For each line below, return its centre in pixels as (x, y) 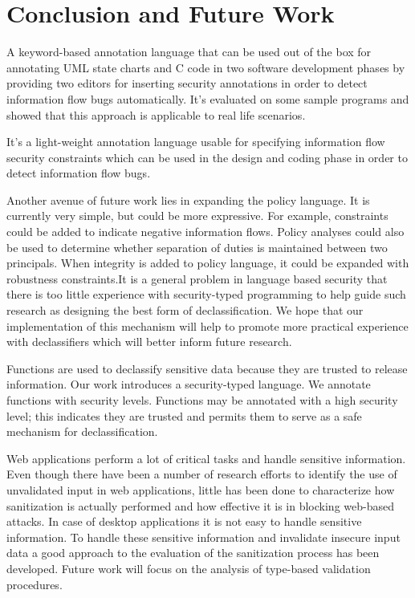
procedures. (35, 584)
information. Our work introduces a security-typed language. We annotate (189, 384)
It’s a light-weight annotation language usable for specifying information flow (196, 142)
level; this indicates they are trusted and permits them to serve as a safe (184, 415)
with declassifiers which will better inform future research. (149, 342)
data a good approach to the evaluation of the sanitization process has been (193, 553)
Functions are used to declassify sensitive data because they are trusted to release (207, 368)
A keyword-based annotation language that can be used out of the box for (189, 52)
